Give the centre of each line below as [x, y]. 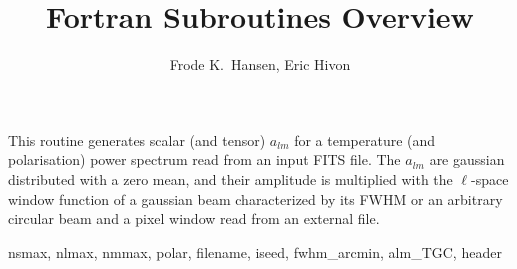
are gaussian [467, 159]
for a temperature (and [365, 139]
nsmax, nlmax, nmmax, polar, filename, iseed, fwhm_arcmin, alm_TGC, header [255, 251]
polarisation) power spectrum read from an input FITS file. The [204, 159]
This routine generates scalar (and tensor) [137, 139]
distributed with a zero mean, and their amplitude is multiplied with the [230, 178]
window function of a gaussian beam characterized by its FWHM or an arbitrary [255, 198]
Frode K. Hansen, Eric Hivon [260, 64]
